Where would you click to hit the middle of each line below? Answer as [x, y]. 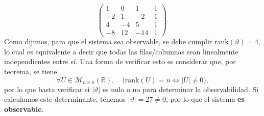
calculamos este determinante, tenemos [65, 99]
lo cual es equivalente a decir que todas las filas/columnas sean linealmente [121, 51]
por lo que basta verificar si [47, 89]
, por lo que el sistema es [205, 99]
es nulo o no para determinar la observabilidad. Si [181, 89]
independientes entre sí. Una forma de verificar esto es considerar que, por [120, 61]
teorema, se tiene [31, 71]
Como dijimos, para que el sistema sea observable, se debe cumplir [108, 41]
